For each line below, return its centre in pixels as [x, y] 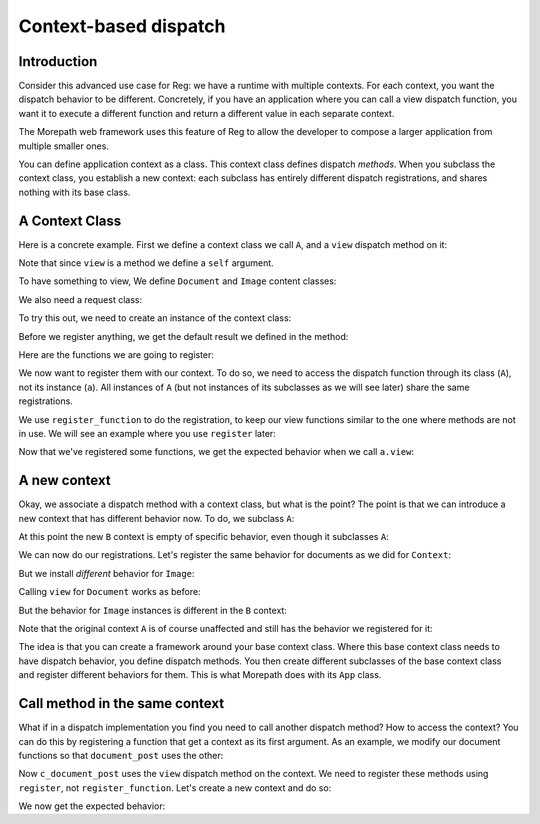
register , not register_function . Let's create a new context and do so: [175, 787]
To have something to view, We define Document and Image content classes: [177, 281]
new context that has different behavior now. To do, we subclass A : [156, 518]
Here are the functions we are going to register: [116, 355]
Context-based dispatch [122, 26]
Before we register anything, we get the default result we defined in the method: [183, 336]
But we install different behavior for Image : [106, 573]
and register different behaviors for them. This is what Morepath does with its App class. [200, 675]
